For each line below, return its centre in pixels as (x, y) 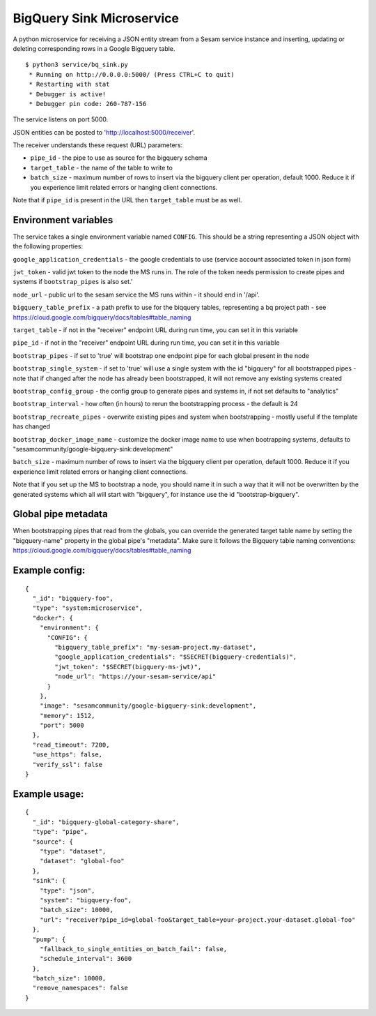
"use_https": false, (68, 755)
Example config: (49, 570)
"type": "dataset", (73, 851)
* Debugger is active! (68, 94)
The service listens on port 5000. (61, 119)
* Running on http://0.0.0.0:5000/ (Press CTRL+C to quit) (132, 74)
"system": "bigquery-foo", (86, 900)
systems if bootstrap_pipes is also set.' (73, 282)
